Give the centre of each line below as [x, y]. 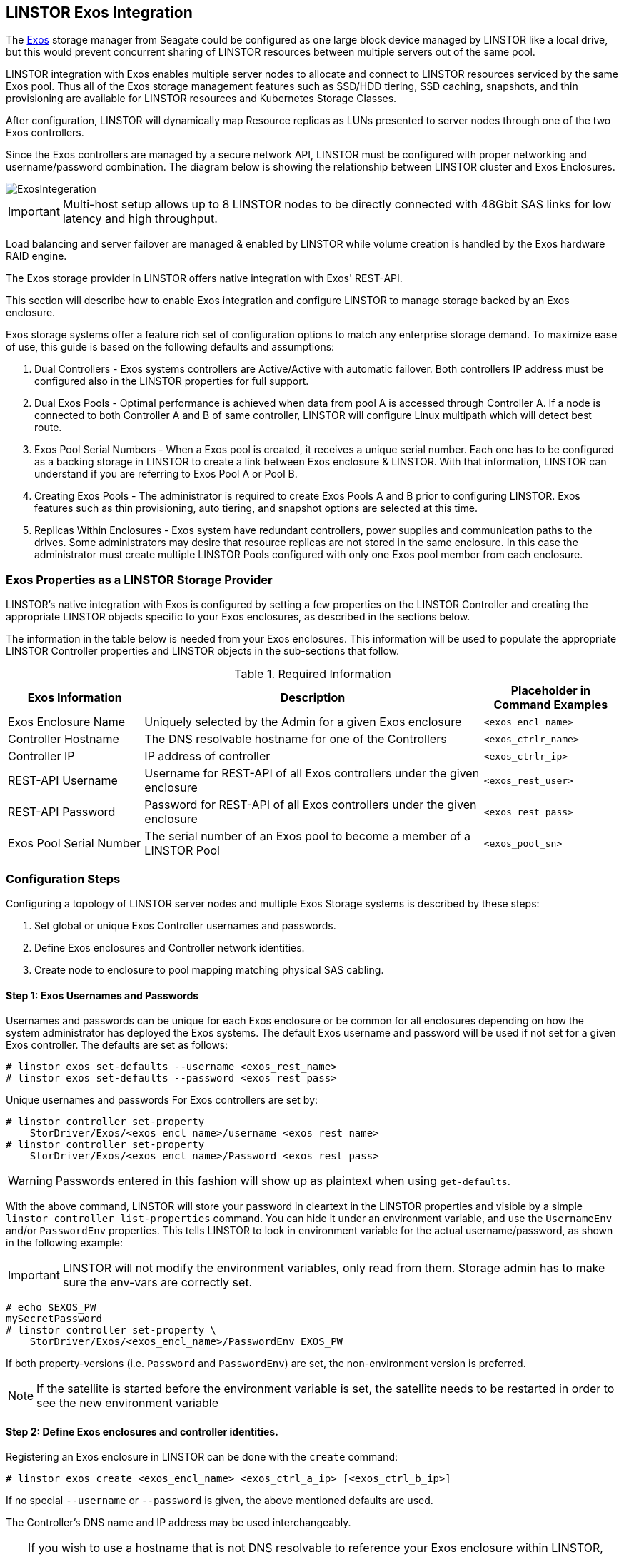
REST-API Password [62, 812]
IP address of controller [207, 756]
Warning [30, 1181]
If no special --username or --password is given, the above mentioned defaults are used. [220, 1501]
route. [48, 428]
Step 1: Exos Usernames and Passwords [102, 995]
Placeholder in [550, 691]
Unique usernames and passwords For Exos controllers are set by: [162, 1100]
